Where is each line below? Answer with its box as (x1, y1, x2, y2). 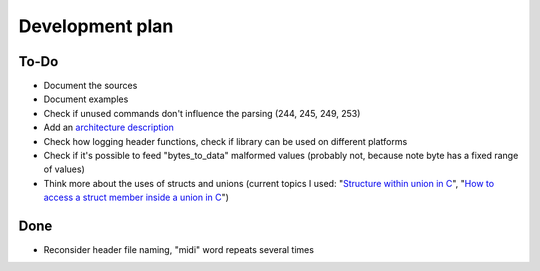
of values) (43, 163, 85, 175)
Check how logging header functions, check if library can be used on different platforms (43, 135, 408, 147)
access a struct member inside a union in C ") (43, 191, 230, 204)
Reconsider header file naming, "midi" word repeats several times (43, 244, 315, 256)
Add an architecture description (43, 121, 175, 134)
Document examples (43, 93, 129, 105)
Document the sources (43, 80, 138, 92)
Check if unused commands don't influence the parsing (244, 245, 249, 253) (43, 107, 361, 119)
